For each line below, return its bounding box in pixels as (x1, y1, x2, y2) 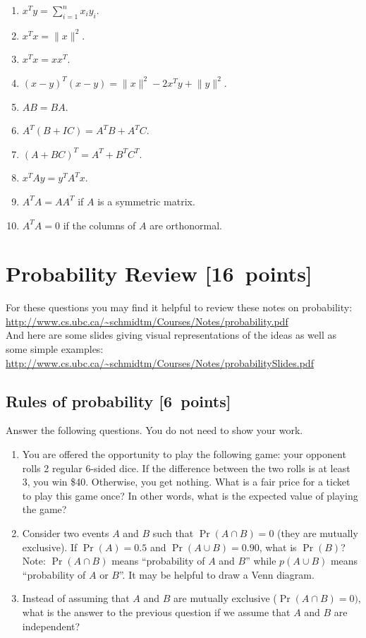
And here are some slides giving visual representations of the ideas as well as (6, 327, 337, 342)
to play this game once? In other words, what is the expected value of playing (22, 488, 358, 502)
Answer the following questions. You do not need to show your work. (6, 423, 303, 438)
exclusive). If (22, 539, 78, 554)
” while (245, 553, 276, 568)
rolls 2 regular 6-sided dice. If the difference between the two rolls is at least (22, 460, 350, 475)
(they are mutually (277, 526, 358, 540)
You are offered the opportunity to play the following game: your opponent (22, 447, 346, 462)
